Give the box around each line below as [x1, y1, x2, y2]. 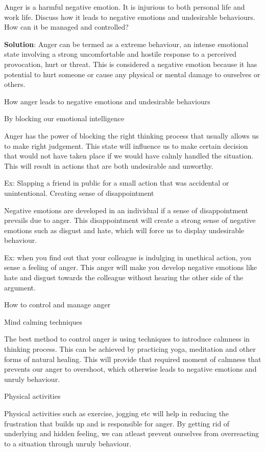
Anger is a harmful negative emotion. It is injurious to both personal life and [4, 2, 245, 12]
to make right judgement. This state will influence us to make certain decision [4, 140, 248, 151]
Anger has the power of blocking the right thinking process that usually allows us [4, 130, 259, 141]
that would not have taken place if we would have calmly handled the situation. [4, 150, 254, 161]
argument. [4, 282, 36, 292]
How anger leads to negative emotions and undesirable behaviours [4, 96, 210, 106]
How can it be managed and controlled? [4, 21, 129, 32]
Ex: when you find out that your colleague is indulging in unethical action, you [4, 252, 251, 262]
